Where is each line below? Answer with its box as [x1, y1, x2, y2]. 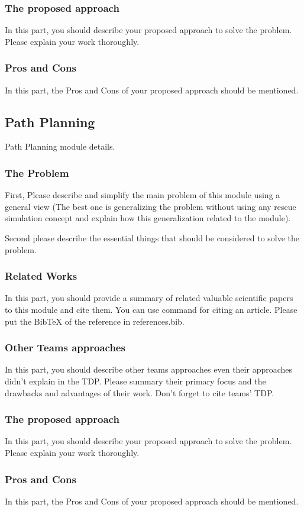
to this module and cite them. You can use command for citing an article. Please [5, 303, 297, 316]
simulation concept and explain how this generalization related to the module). [5, 212, 291, 224]
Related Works [5, 269, 77, 283]
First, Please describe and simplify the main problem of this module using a [5, 189, 280, 201]
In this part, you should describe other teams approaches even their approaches [5, 363, 293, 376]
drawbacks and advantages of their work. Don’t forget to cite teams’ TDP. [5, 386, 274, 399]
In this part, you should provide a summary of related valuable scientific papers [5, 292, 293, 304]
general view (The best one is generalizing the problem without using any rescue [5, 200, 296, 212]
